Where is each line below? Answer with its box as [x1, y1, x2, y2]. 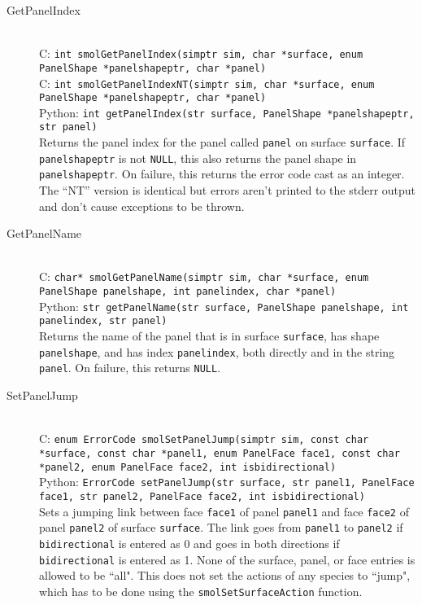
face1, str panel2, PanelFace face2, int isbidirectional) [39, 490, 365, 502]
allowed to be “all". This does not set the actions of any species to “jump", [39, 567, 411, 584]
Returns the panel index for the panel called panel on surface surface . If [39, 134, 406, 151]
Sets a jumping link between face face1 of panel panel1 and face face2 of [39, 502, 409, 520]
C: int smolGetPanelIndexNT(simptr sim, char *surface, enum [39, 74, 375, 91]
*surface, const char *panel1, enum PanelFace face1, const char [39, 447, 400, 459]
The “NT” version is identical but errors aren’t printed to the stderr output [39, 182, 416, 199]
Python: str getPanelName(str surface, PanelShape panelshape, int [39, 297, 409, 314]
